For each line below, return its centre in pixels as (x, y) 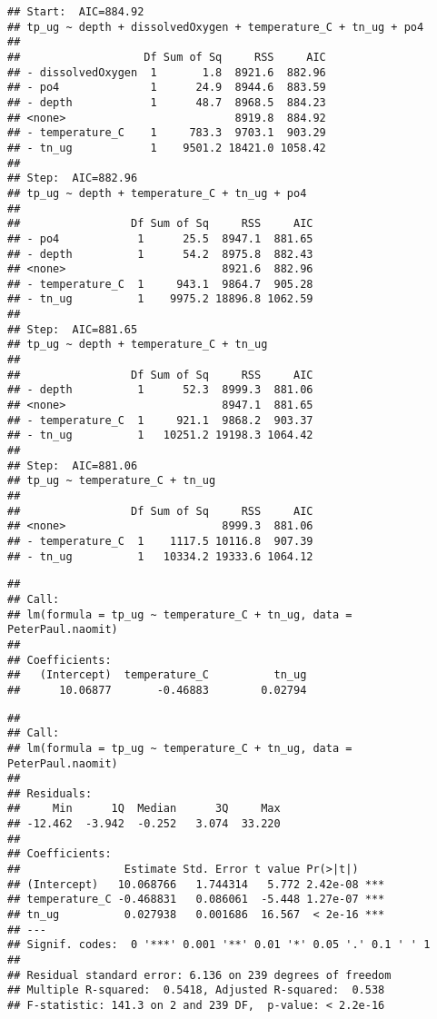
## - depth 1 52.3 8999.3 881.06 (160, 390)
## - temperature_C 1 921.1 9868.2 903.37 (160, 420)
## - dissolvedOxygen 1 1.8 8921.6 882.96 (167, 72)
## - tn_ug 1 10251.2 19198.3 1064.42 (160, 435)
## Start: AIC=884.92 (76, 12)
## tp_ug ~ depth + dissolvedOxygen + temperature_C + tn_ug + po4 (216, 27)
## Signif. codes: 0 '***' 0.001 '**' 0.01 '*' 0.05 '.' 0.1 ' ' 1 (219, 945)
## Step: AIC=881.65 (73, 329)
